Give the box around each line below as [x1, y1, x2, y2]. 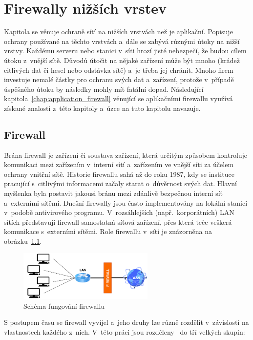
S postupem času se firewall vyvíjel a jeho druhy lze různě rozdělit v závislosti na [4, 317, 249, 327]
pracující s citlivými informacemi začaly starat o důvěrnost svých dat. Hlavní [4, 178, 237, 189]
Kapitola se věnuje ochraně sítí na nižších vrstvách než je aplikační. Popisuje [4, 26, 233, 37]
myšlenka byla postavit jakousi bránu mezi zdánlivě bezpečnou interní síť [4, 188, 223, 198]
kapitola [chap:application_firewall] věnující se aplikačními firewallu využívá [4, 93, 233, 104]
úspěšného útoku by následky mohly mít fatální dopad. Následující [4, 84, 204, 94]
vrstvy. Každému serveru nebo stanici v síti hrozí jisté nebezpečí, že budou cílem [4, 45, 247, 56]
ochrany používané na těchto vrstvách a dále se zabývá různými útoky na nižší [4, 36, 240, 46]
